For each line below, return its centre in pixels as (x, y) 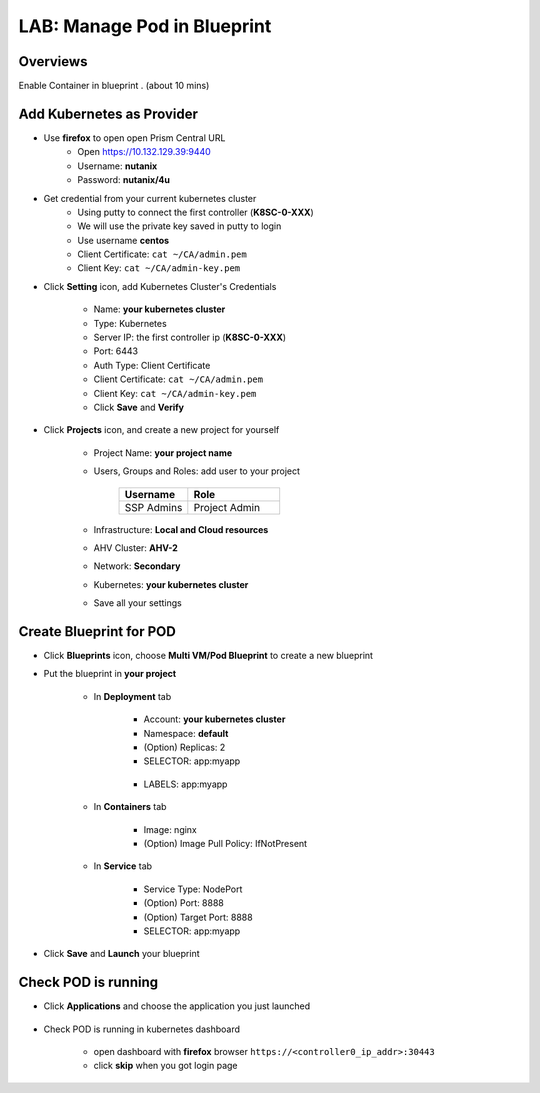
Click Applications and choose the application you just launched (176, 1006)
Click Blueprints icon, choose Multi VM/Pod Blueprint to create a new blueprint (208, 656)
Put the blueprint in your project (110, 674)
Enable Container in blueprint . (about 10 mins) (114, 86)
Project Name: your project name (163, 452)
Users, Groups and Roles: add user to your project (196, 471)
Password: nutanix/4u (123, 180)
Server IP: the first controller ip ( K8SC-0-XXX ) (190, 337)
